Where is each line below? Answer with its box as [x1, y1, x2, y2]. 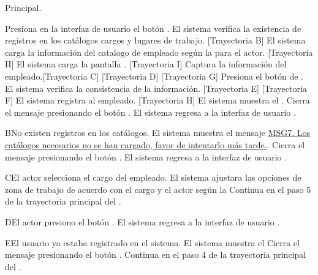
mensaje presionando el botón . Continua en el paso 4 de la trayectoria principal [5, 248, 306, 261]
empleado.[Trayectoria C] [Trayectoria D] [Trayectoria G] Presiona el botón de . [5, 69, 303, 82]
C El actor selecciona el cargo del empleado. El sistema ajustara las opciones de [5, 171, 301, 184]
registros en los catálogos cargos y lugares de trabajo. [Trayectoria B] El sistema [5, 34, 306, 47]
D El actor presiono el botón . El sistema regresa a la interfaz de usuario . [5, 215, 280, 228]
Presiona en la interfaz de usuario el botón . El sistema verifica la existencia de [5, 21, 301, 34]
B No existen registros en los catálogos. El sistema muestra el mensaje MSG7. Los [5, 126, 311, 139]
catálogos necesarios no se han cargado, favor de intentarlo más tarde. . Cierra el [5, 138, 305, 151]
